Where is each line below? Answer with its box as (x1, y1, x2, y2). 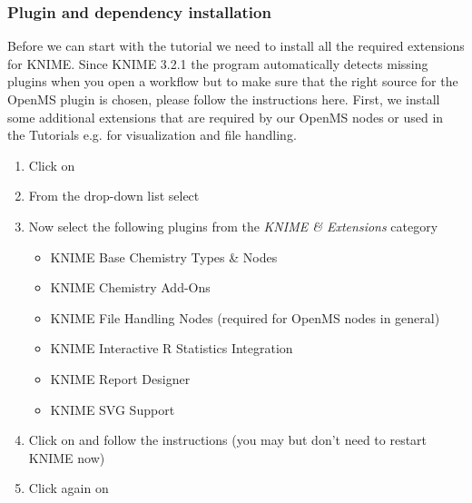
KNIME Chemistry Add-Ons (50, 278, 211, 297)
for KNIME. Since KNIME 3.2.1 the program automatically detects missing (7, 54, 428, 73)
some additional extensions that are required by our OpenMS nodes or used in (7, 107, 444, 126)
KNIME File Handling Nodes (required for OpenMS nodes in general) (50, 308, 440, 327)
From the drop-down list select (28, 186, 200, 205)
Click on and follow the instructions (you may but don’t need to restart (28, 430, 428, 449)
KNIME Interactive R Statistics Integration (50, 339, 293, 358)
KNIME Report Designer (50, 369, 191, 388)
